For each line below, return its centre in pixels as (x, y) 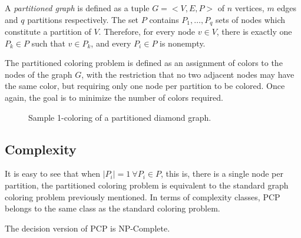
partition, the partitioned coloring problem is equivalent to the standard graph (147, 185)
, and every (111, 43)
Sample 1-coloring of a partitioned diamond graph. (120, 117)
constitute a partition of (48, 32)
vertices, (249, 8)
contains (164, 19)
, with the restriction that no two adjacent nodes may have (188, 74)
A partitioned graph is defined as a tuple (77, 8)
